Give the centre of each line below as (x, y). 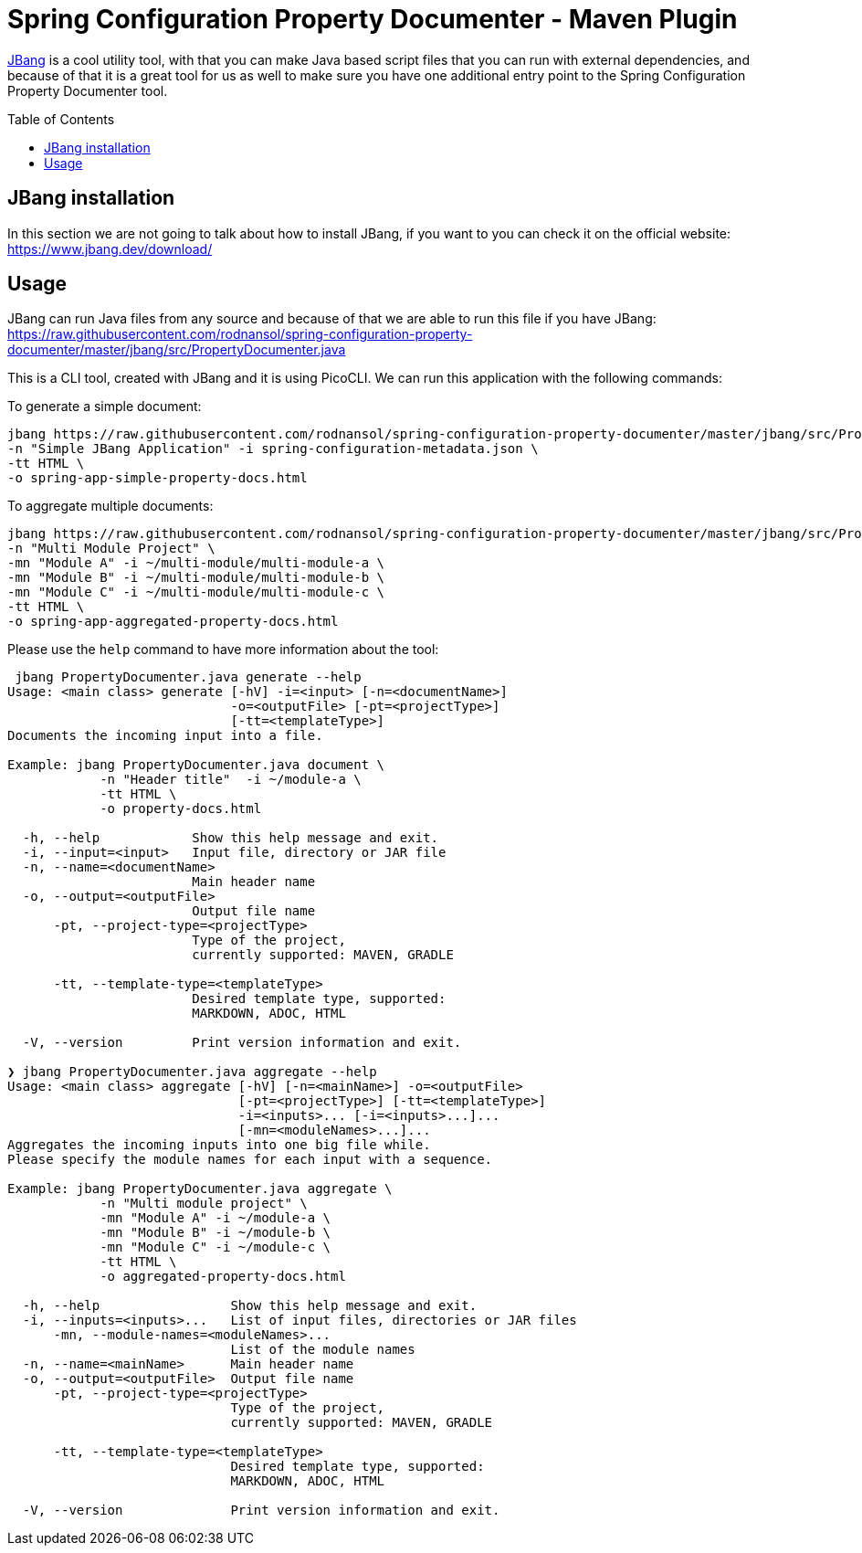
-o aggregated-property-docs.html (223, 1277)
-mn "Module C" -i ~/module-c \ (215, 1247)
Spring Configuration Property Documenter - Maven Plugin (373, 19)
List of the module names (323, 1350)
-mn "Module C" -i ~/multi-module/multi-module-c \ (196, 592)
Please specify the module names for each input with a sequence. (250, 1160)
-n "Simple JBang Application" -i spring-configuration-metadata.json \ (273, 449)
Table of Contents (61, 119)
